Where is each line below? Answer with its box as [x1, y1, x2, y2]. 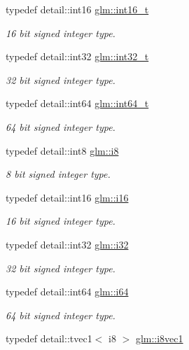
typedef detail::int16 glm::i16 [6, 190, 129, 204]
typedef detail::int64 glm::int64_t [6, 96, 149, 111]
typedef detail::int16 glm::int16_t [6, 2, 149, 16]
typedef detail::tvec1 [6, 331, 92, 346]
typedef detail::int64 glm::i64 [6, 284, 129, 299]
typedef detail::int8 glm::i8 [6, 143, 119, 157]
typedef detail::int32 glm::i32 [6, 237, 129, 251]
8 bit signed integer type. [6, 167, 111, 181]
